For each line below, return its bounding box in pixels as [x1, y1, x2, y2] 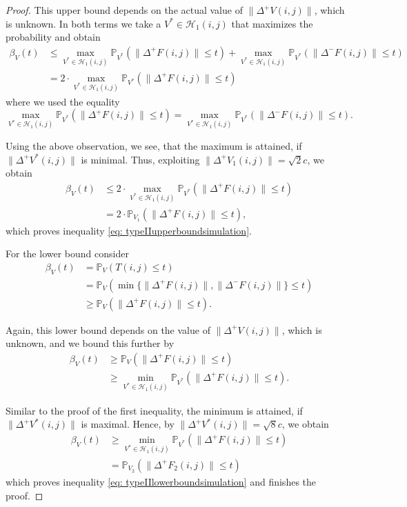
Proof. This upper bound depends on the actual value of [6, 3, 243, 17]
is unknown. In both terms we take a [6, 16, 161, 30]
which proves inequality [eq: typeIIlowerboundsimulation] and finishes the [6, 474, 317, 488]
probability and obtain [6, 30, 101, 44]
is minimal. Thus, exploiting [81, 152, 200, 166]
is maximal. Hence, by [81, 417, 175, 431]
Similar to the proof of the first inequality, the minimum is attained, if [6, 403, 303, 417]
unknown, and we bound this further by [6, 336, 175, 350]
